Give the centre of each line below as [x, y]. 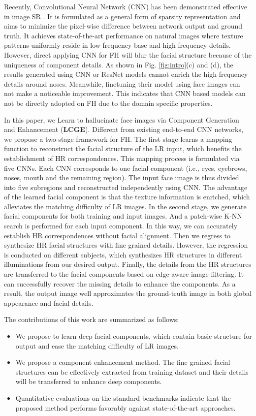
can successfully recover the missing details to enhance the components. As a [120, 283]
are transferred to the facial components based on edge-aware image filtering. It [124, 274]
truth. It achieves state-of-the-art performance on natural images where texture [124, 35]
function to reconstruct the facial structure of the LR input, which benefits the [123, 148]
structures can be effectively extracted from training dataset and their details [132, 371]
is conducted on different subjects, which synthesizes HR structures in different [123, 254]
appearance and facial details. [49, 303]
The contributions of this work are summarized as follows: [92, 319]
